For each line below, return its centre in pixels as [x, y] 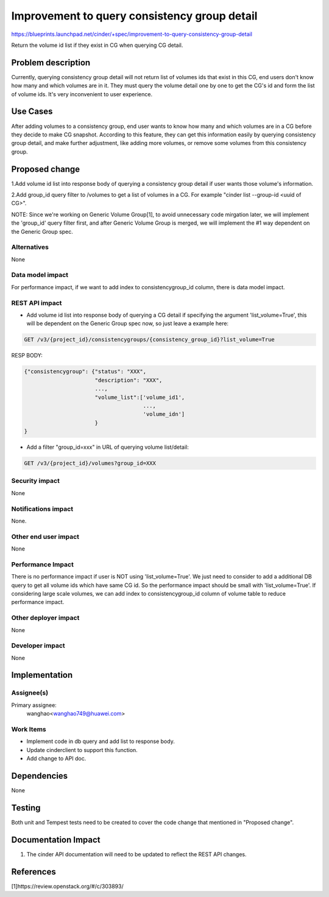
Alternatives [30, 247]
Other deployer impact [45, 618]
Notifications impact [42, 508]
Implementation [42, 675]
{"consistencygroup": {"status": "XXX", [85, 372]
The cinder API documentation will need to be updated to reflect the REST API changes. [136, 854]
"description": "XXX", [129, 380]
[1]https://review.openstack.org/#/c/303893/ [68, 886]
